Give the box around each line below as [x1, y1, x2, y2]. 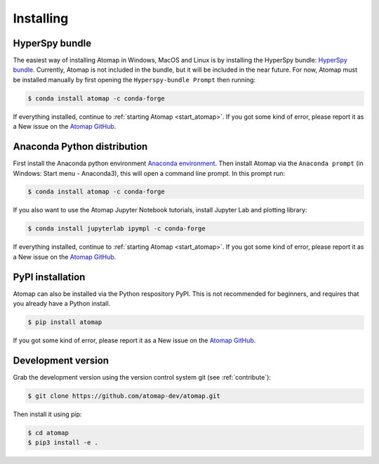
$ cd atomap [27, 429, 69, 437]
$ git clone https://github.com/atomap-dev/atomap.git [27, 392, 220, 400]
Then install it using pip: [13, 410, 82, 418]
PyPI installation [13, 271, 86, 283]
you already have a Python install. [13, 299, 111, 308]
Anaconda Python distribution [13, 141, 148, 153]
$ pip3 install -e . [27, 439, 98, 446]
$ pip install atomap [27, 318, 102, 326]
